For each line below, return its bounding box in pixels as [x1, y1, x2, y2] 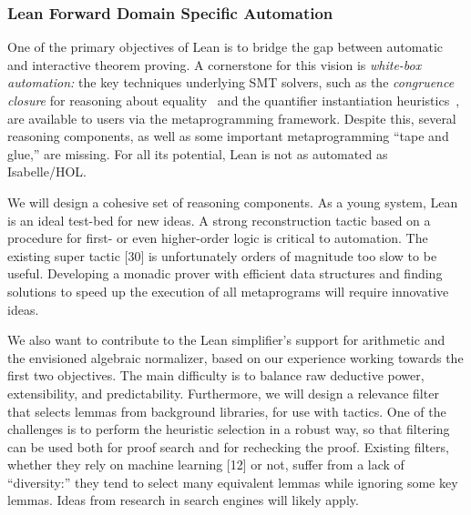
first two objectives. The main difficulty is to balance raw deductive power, [7, 366, 425, 385]
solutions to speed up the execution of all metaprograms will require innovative [7, 281, 449, 300]
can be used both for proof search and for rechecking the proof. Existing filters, [7, 437, 449, 456]
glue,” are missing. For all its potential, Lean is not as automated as [7, 144, 388, 163]
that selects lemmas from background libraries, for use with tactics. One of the [7, 401, 446, 420]
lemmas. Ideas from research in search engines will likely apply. [7, 490, 359, 510]
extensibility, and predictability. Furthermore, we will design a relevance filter [7, 383, 439, 402]
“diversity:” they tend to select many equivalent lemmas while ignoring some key [7, 472, 458, 491]
